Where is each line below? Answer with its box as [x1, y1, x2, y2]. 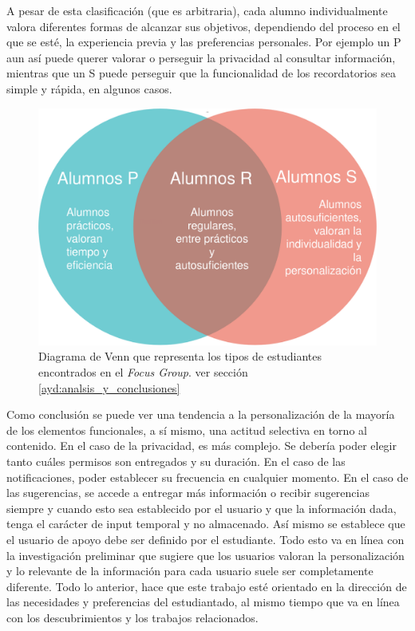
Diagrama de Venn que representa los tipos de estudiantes [38, 348, 322, 365]
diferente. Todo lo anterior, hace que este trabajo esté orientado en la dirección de [6, 578, 407, 594]
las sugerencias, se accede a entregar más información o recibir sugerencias [6, 484, 370, 501]
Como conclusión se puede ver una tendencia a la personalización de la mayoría [6, 406, 395, 423]
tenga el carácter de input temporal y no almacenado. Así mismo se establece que [6, 515, 405, 532]
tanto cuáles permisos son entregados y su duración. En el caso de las [6, 453, 346, 470]
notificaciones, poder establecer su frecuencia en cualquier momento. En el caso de [6, 468, 409, 485]
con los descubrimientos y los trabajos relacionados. [6, 609, 259, 625]
